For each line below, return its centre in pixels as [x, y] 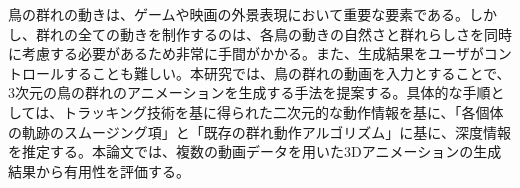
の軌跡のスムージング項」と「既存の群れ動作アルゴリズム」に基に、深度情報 [259, 131]
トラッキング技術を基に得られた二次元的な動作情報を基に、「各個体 [283, 111]
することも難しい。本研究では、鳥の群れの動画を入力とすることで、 [287, 72]
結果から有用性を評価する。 [99, 170]
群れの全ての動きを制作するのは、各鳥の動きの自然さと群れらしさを [259, 33]
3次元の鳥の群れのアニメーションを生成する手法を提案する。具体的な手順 [249, 92]
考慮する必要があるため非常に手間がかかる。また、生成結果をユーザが [252, 53]
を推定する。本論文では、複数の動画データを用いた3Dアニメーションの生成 [255, 151]
